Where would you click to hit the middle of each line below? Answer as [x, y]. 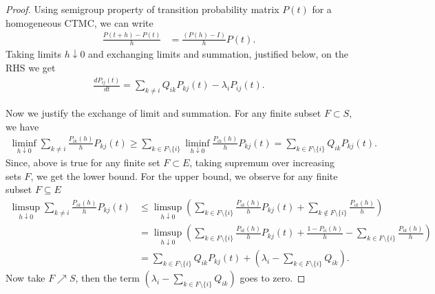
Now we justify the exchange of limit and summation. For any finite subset [163, 113]
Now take [25, 278]
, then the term [107, 278]
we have [22, 126]
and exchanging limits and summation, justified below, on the [218, 54]
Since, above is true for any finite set [83, 162]
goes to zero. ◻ [273, 278]
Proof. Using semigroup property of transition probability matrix [142, 9]
